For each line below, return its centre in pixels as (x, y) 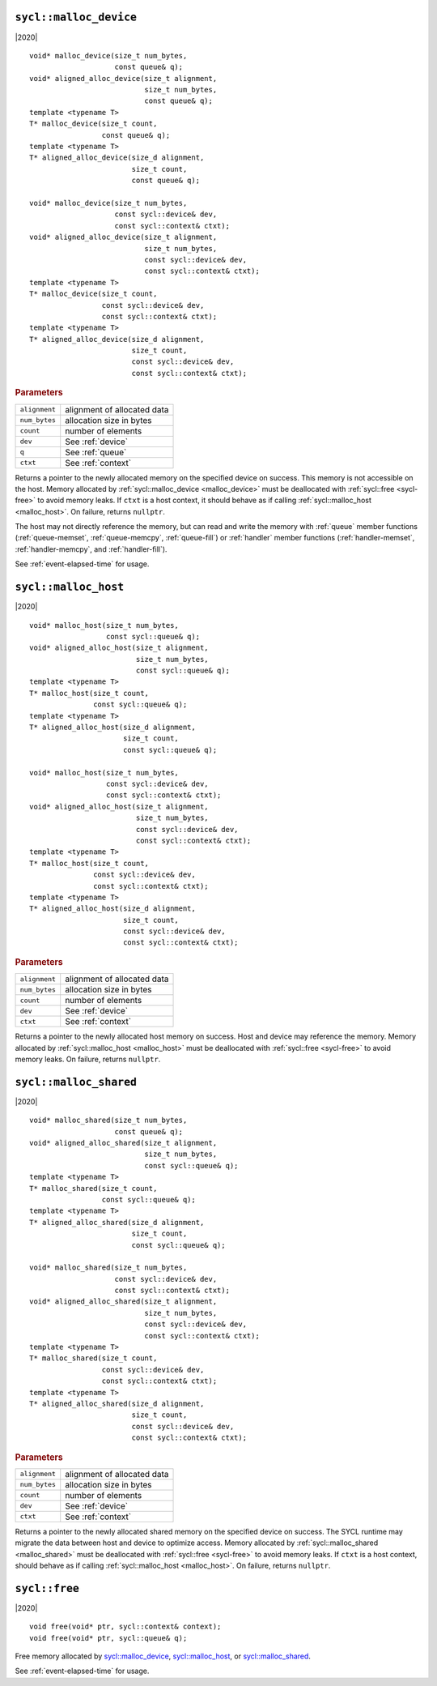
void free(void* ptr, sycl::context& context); (125, 1627)
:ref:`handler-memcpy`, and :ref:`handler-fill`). (91, 549)
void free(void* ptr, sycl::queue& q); (108, 1638)
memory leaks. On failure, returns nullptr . (88, 1059)
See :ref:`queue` (96, 452)
